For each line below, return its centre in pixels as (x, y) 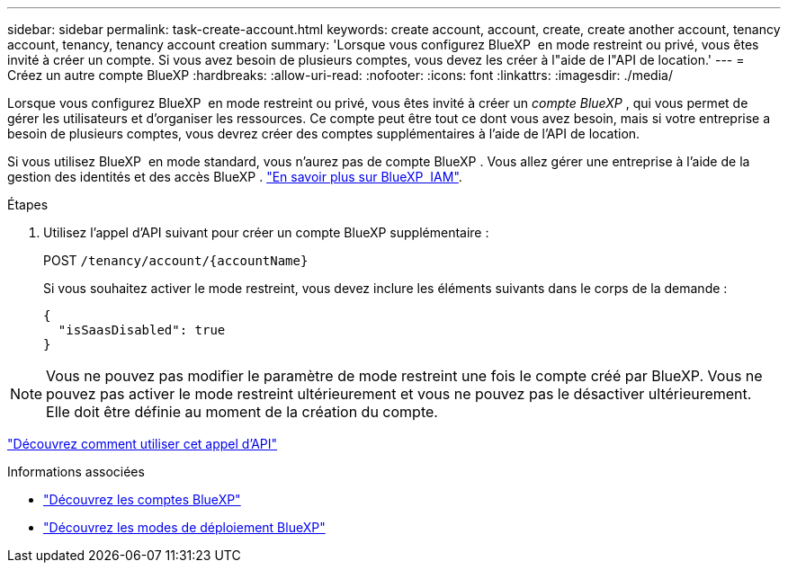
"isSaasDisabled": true (142, 330)
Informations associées (76, 472)
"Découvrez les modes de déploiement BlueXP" (184, 527)
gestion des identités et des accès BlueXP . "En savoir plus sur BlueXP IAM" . (235, 177)
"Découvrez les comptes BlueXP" (142, 499)
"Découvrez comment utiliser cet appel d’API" (143, 444)
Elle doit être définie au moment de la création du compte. (242, 412)
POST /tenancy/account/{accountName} (176, 260)
